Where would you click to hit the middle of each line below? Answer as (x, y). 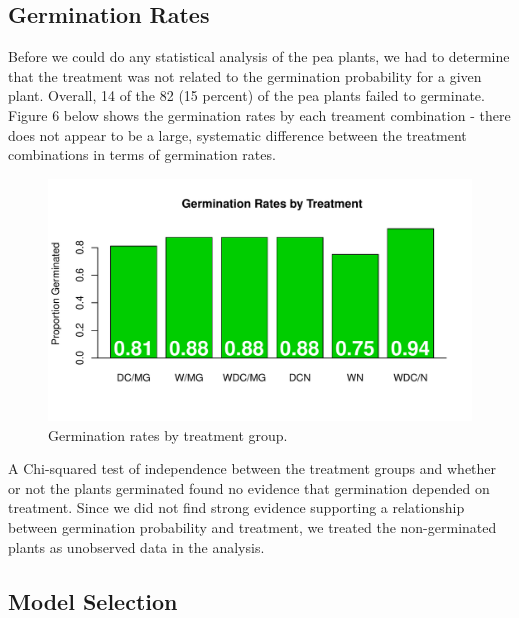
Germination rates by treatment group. (168, 434)
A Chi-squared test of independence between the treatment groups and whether (252, 468)
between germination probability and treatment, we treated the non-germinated (252, 526)
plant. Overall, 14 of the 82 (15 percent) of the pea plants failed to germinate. (246, 95)
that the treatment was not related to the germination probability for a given (245, 75)
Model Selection (93, 600)
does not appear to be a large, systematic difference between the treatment (237, 134)
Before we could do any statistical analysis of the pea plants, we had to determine (259, 56)
